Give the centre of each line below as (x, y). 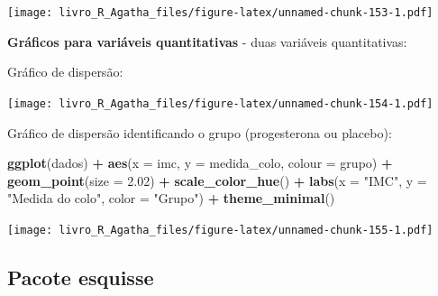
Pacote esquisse (81, 277)
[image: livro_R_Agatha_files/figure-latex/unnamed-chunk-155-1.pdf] (220, 230)
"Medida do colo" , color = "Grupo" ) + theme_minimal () (171, 198)
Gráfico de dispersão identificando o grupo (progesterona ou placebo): (200, 132)
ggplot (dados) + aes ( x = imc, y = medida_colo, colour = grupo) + (200, 163)
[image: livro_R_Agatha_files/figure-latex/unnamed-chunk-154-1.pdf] (220, 103)
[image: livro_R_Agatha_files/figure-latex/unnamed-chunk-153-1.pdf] (220, 13)
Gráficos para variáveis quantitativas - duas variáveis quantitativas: (207, 41)
